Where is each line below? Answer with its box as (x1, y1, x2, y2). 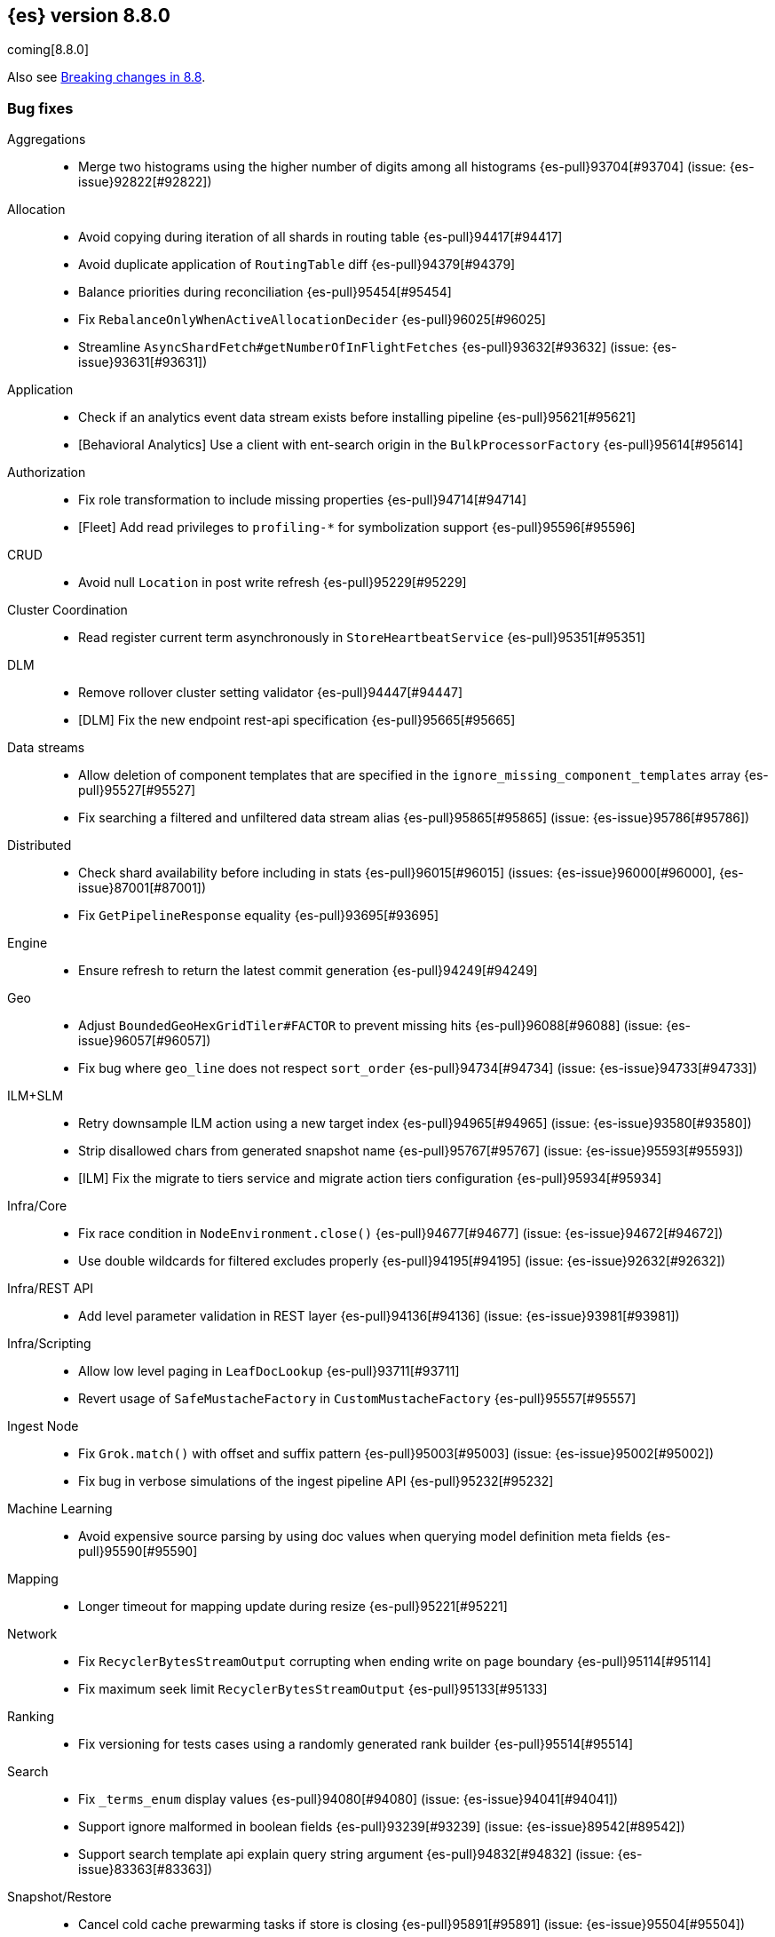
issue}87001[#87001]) (78, 880, 207, 896)
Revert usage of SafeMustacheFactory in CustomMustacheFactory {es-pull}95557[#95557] (78, 1391, 637, 1407)
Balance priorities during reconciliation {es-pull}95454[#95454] (78, 284, 452, 300)
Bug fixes (7, 99, 74, 117)
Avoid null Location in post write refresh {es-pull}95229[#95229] (78, 575, 467, 591)
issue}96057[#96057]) (78, 1033, 211, 1049)
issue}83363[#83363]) (78, 1862, 213, 1877)
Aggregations (7, 131, 86, 147)
